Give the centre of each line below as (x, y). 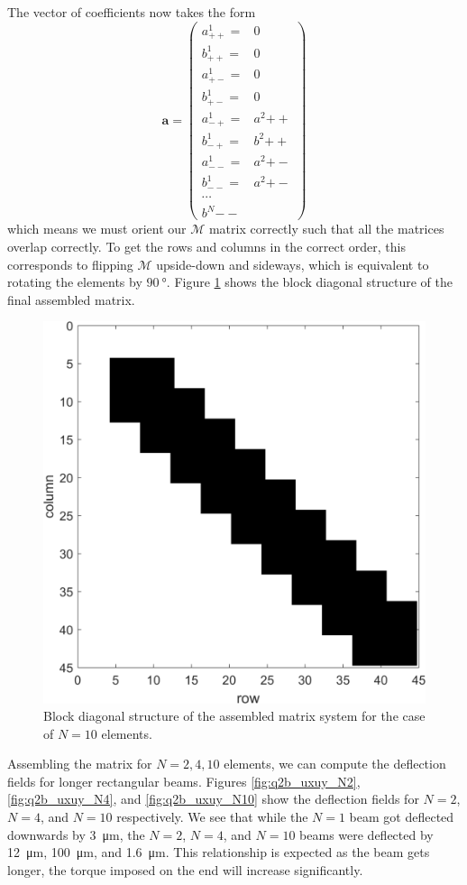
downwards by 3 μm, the (76, 834)
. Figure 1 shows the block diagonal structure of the (309, 282)
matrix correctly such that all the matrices (326, 229)
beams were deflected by (366, 834)
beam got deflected (402, 817)
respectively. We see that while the (212, 817)
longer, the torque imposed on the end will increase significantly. (185, 869)
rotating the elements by (75, 282)
